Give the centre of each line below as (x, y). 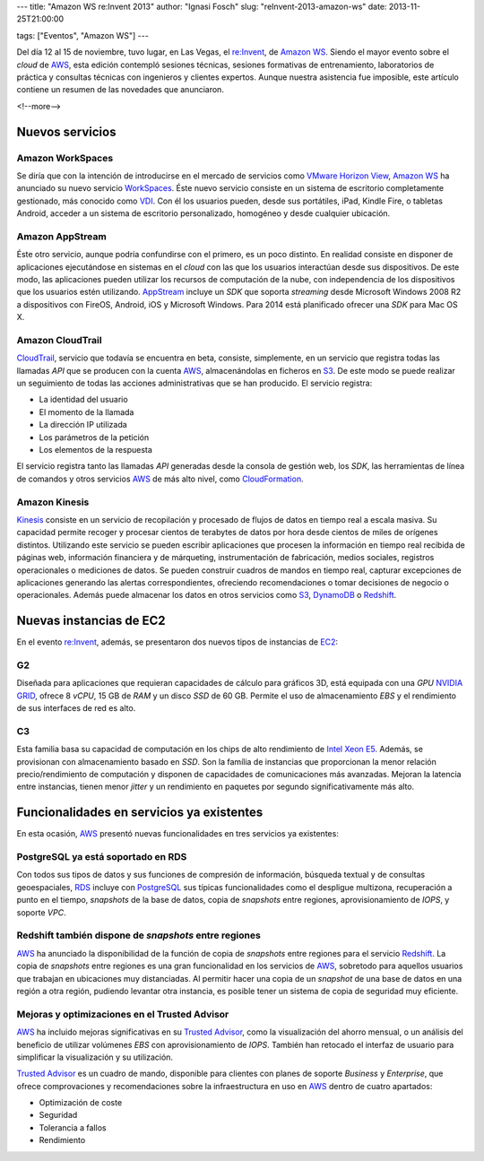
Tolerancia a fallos (73, 1127)
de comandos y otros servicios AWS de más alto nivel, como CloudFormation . (160, 479)
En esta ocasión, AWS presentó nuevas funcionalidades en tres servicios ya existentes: (178, 834)
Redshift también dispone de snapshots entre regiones (139, 935)
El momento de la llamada (86, 412)
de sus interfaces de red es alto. (76, 708)
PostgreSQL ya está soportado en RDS (102, 857)
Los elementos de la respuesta (95, 450)
